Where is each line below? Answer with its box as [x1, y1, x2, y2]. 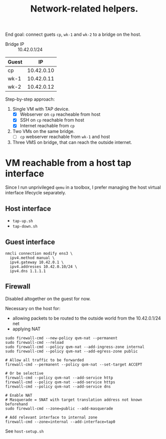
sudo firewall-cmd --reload [5, 340, 64, 345]
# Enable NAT [5, 393, 33, 398]
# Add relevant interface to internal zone [5, 415, 98, 420]
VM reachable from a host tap [5, 157, 131, 169]
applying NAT [12, 326, 41, 332]
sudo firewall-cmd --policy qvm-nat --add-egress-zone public [5, 348, 138, 354]
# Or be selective [5, 371, 44, 376]
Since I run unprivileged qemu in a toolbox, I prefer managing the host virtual [5, 184, 161, 190]
